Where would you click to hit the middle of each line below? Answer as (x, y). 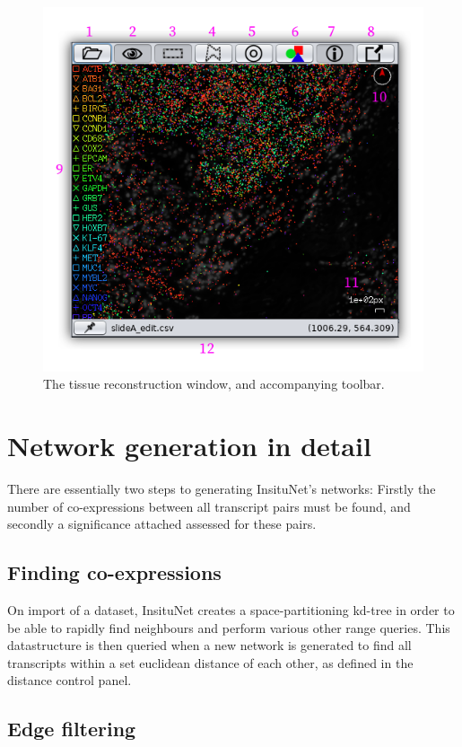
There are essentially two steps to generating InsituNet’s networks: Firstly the (222, 489)
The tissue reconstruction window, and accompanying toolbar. (214, 384)
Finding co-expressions (114, 572)
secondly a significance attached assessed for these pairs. (162, 524)
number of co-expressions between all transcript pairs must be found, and (209, 506)
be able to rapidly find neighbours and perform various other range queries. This (229, 627)
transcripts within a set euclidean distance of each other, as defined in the (210, 662)
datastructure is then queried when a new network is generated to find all (209, 645)
